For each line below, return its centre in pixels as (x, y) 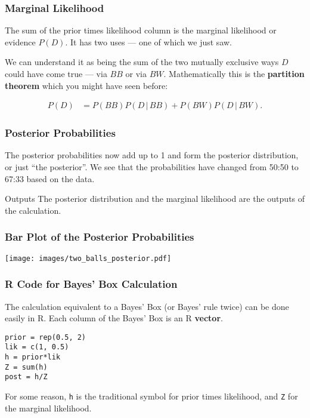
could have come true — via (56, 73)
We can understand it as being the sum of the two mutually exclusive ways (142, 62)
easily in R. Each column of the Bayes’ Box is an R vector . (114, 318)
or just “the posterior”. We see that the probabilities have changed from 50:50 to (152, 167)
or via (136, 73)
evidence (20, 42)
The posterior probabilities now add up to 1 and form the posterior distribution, (152, 155)
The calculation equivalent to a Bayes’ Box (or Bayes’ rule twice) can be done (147, 306)
